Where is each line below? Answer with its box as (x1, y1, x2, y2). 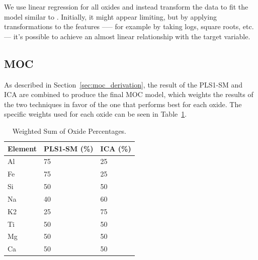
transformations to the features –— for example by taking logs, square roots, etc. (4, 21, 254, 32)
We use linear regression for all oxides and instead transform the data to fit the (4, 2, 248, 12)
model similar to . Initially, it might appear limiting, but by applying (4, 11, 217, 22)
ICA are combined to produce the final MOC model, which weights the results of (4, 89, 253, 100)
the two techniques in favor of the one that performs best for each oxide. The (4, 99, 242, 109)
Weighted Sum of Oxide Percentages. (12, 125, 127, 136)
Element (8, 143, 37, 153)
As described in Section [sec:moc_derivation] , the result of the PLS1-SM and (4, 79, 243, 90)
